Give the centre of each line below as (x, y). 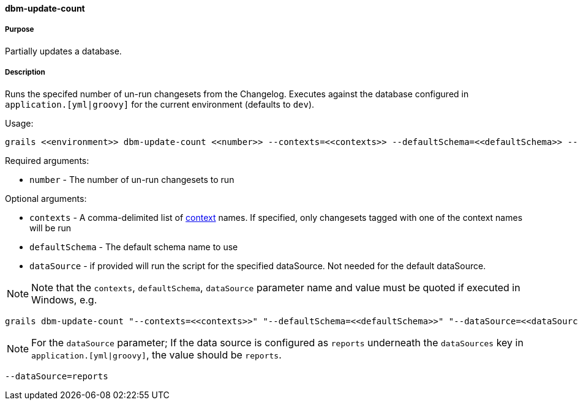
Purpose (20, 30)
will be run (51, 228)
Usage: (19, 123)
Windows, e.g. (64, 299)
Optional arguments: (46, 198)
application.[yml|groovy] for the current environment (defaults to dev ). (160, 104)
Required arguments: (47, 160)
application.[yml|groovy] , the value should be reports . (156, 355)
